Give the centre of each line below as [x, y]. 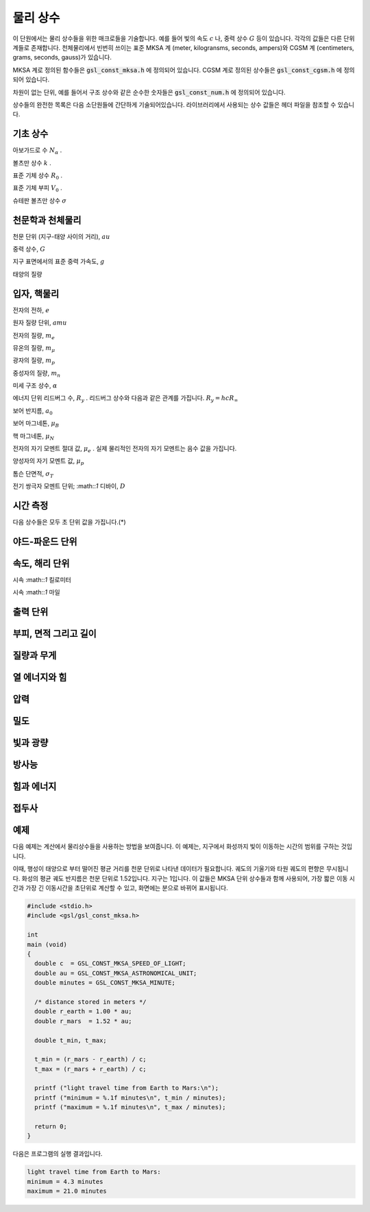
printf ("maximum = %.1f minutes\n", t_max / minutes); [130, 1107]
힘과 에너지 [35, 786]
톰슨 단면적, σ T [33, 474]
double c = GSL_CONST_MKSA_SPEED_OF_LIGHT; [110, 963]
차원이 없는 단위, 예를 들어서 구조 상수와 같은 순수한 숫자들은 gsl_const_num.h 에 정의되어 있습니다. [149, 92]
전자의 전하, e [31, 310]
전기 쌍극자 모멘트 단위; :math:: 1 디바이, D [69, 486]
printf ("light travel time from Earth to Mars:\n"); [127, 1088]
